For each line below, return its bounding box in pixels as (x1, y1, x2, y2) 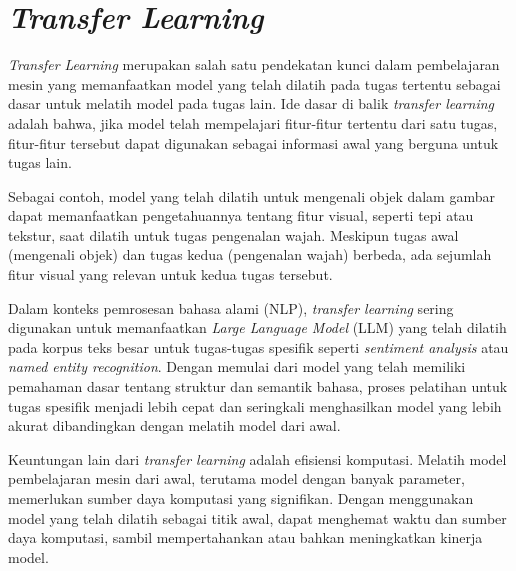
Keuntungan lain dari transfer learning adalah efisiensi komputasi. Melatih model (8, 448, 507, 469)
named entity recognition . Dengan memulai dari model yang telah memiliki (8, 356, 466, 377)
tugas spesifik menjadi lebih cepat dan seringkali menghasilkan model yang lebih (8, 395, 502, 416)
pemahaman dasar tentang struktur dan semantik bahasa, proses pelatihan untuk (8, 376, 508, 397)
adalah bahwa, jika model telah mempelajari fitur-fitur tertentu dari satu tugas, (8, 112, 498, 133)
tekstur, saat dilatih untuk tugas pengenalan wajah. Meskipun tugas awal (8, 224, 459, 245)
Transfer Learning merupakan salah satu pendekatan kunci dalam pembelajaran (8, 54, 500, 75)
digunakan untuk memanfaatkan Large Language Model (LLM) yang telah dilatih (8, 317, 507, 338)
